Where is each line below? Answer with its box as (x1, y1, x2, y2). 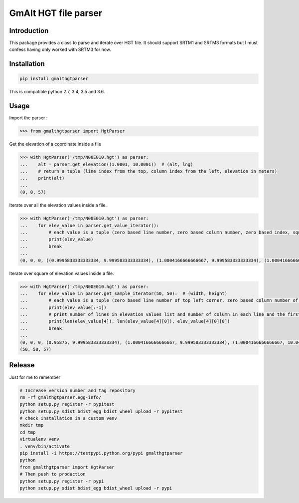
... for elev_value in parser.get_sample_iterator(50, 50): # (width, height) (19, 290, 228, 296)
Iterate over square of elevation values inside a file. (9, 270, 114, 276)
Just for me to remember (9, 374, 61, 380)
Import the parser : (9, 115, 48, 121)
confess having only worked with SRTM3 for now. (9, 46, 112, 52)
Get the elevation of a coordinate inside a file (9, 141, 102, 147)
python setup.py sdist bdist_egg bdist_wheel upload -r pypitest (19, 408, 183, 414)
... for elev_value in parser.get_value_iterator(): (19, 223, 159, 228)
